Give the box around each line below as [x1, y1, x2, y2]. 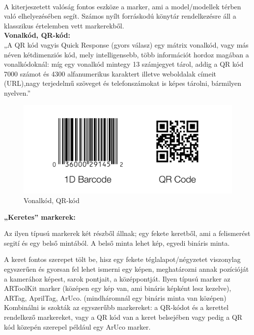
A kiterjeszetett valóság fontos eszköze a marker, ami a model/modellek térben [4, 1, 241, 11]
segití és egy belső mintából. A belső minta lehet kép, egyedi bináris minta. [4, 237, 230, 248]
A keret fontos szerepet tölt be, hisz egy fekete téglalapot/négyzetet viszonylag [4, 254, 241, 264]
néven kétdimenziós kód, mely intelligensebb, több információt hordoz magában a [4, 49, 249, 59]
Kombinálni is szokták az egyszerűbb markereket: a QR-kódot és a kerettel [4, 302, 229, 312]
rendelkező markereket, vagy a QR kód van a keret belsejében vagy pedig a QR [4, 312, 243, 322]
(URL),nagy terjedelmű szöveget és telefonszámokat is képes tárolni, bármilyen [4, 78, 242, 88]
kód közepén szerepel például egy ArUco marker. [4, 321, 151, 332]
